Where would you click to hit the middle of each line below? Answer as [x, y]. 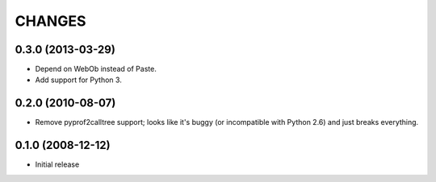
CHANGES [50, 21]
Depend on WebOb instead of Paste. [96, 69]
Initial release [57, 164]
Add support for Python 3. [79, 80]
